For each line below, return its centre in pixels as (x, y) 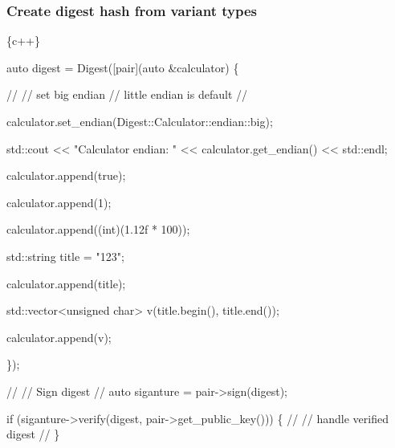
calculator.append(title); (66, 283)
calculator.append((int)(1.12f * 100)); (98, 229)
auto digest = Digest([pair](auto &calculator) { (123, 67)
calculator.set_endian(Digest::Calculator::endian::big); (140, 121)
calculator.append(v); (59, 337)
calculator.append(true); (66, 175)
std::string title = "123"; (65, 256)
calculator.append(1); (59, 202)
